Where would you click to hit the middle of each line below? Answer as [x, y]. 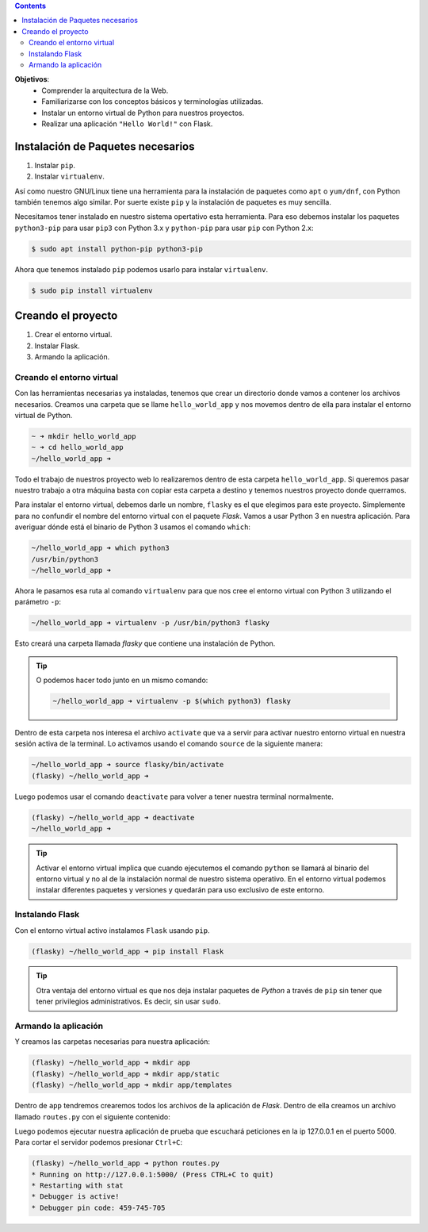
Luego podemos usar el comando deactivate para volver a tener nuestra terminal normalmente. [174, 796]
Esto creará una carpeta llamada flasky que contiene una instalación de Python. [145, 643]
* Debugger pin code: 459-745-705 [98, 1207]
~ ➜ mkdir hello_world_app [84, 436]
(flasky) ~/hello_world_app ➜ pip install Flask [128, 951]
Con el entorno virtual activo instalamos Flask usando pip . [112, 930]
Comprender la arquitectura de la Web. [105, 90]
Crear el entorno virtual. [73, 335]
